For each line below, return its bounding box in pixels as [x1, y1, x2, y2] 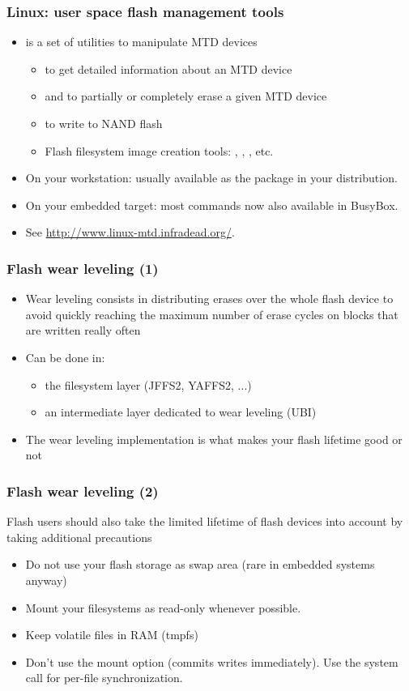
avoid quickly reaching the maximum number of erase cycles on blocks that [25, 305, 398, 322]
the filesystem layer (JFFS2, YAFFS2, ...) [45, 376, 252, 393]
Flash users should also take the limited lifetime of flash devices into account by [6, 513, 403, 530]
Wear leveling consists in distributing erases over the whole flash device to [25, 290, 394, 307]
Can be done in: [25, 348, 105, 365]
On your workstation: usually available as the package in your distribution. [25, 169, 398, 186]
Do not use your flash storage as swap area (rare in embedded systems [25, 556, 375, 573]
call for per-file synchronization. [25, 669, 183, 686]
